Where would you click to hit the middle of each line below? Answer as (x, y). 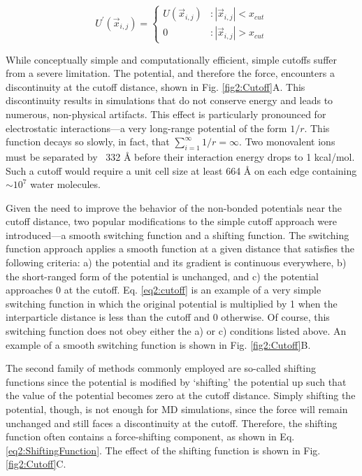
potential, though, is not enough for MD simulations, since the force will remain (177, 409)
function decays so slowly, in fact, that (88, 142)
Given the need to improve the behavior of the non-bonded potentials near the (174, 207)
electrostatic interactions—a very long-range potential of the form (146, 128)
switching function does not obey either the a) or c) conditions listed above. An (176, 331)
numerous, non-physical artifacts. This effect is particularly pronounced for (166, 114)
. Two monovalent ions (287, 142)
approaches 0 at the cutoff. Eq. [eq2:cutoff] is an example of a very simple (164, 290)
